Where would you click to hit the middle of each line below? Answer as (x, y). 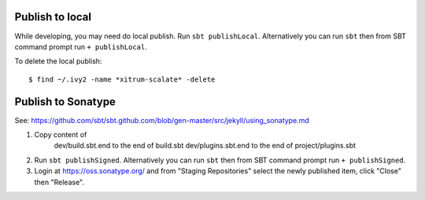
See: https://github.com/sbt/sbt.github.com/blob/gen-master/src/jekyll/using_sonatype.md (162, 120)
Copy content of (61, 134)
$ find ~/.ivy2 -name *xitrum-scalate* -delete (122, 79)
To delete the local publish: (58, 61)
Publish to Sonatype (65, 102)
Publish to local (53, 17)
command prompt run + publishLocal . (81, 46)
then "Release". (59, 182)
